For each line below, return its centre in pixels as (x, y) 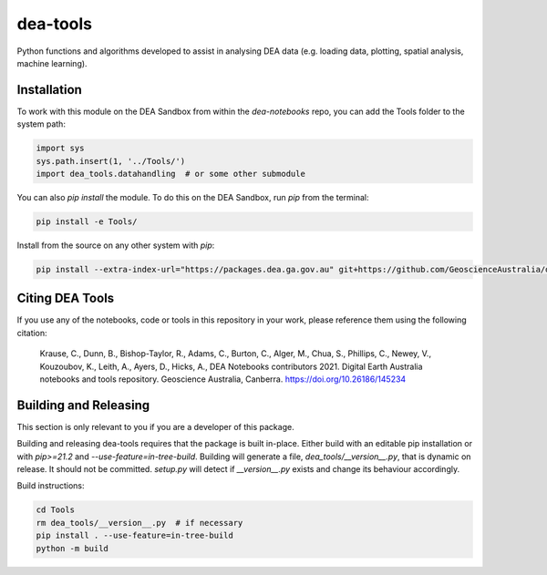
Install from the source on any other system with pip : (116, 245)
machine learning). (52, 63)
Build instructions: (51, 486)
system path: (41, 124)
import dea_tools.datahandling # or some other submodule (170, 174)
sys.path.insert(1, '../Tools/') (111, 161)
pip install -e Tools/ (87, 221)
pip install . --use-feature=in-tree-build (135, 536)
